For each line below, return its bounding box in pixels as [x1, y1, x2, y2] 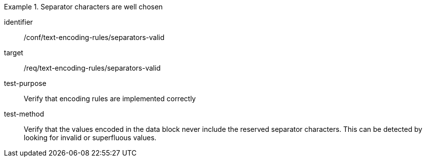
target [4, 48, 23, 57]
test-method [4, 110, 44, 118]
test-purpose [4, 79, 47, 87]
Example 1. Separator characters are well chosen [4, 2, 163, 11]
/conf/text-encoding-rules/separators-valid [24, 33, 165, 41]
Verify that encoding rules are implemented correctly [24, 94, 196, 103]
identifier [4, 18, 33, 26]
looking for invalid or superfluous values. [24, 133, 157, 142]
